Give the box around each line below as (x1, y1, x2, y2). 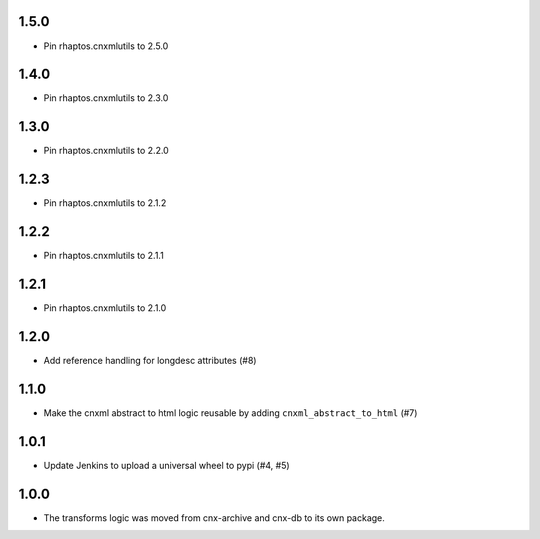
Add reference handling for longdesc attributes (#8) (43, 354, 257, 366)
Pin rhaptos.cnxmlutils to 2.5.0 (43, 40, 169, 52)
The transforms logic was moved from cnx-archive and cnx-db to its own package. (43, 511, 385, 524)
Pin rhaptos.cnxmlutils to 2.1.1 (43, 250, 164, 262)
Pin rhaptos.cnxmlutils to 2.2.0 (43, 145, 169, 157)
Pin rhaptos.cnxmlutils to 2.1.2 (43, 197, 167, 209)
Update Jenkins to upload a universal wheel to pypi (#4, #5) (43, 459, 290, 471)
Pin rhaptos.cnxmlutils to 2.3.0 (43, 92, 169, 104)
